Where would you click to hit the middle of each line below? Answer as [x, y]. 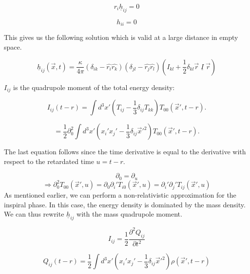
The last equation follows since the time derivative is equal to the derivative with [125, 152]
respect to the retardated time [49, 161]
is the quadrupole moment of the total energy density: [94, 87]
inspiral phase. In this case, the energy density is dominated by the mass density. [125, 204]
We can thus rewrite [34, 214]
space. [13, 47]
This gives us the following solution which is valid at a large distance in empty [121, 37]
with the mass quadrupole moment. [129, 214]
